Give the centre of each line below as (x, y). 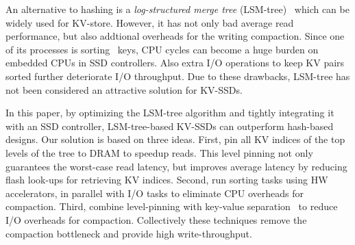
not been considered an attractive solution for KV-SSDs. (124, 89)
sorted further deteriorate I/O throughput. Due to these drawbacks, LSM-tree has (178, 76)
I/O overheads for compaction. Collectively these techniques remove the (156, 219)
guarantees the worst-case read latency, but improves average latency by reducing (176, 166)
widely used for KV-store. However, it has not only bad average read (150, 22)
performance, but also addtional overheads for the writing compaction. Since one (175, 36)
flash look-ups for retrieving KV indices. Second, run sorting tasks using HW (167, 180)
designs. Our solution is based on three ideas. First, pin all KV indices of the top (175, 139)
